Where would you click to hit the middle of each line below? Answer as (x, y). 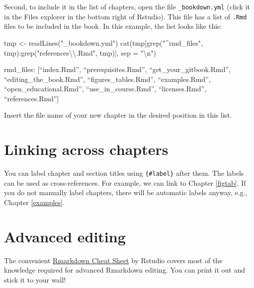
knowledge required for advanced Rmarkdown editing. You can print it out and (125, 270)
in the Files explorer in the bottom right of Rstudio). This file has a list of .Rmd (126, 16)
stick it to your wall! (35, 279)
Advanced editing (65, 236)
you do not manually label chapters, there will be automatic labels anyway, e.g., (126, 192)
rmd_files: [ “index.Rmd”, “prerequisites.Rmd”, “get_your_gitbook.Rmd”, (118, 69)
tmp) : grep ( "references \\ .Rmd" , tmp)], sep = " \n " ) (80, 52)
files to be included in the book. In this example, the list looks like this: (113, 26)
